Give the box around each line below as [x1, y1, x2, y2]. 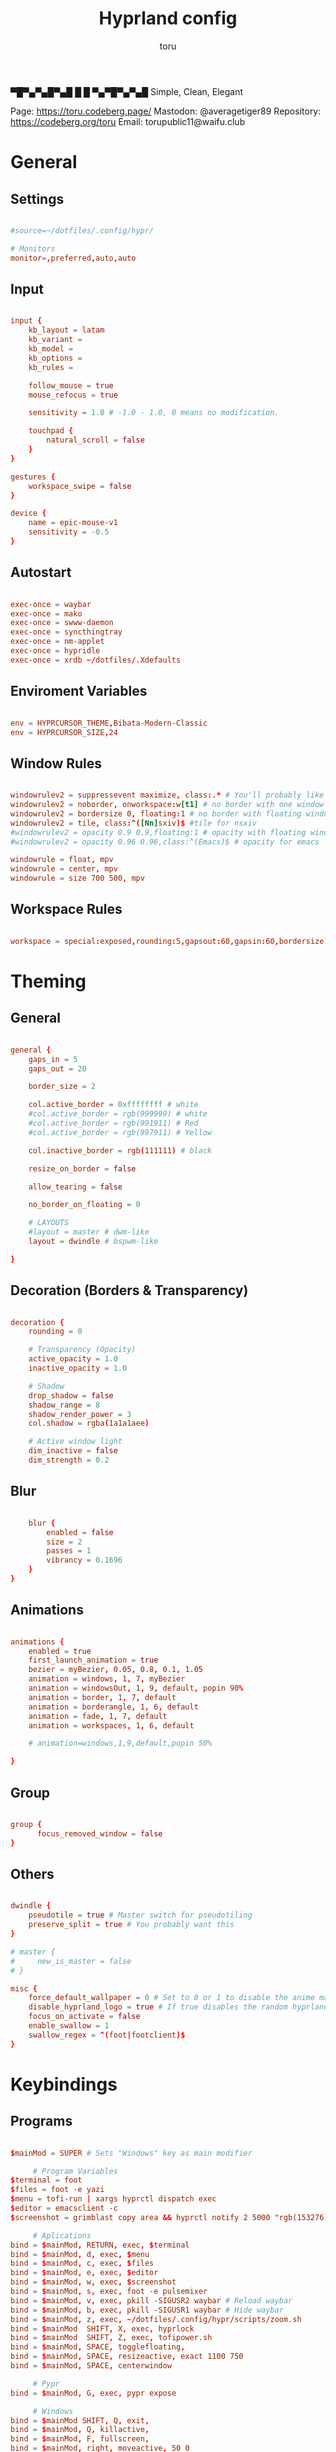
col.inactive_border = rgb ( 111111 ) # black [28, 1145, 213, 1156]
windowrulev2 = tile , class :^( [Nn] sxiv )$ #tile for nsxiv [10, 818, 257, 828]
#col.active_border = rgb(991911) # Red [28, 1118, 199, 1128]
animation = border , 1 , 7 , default [28, 1692, 177, 1702]
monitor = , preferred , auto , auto [10, 253, 137, 263]
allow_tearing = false [28, 1182, 123, 1192]
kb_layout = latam [28, 325, 105, 336]
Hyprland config [98, 7, 238, 30]
